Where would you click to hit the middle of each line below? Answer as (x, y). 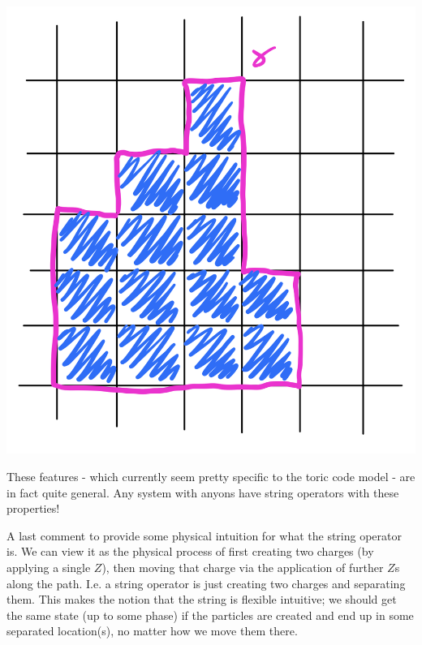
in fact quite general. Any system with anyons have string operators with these (203, 492)
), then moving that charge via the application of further (243, 567)
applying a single (49, 567)
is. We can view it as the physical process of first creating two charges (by (190, 551)
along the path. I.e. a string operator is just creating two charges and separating (206, 583)
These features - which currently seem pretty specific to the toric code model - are (211, 476)
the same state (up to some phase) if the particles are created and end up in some (210, 615)
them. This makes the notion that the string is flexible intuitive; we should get (202, 599)
